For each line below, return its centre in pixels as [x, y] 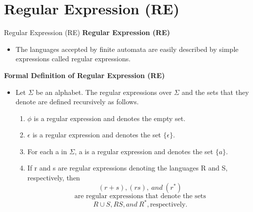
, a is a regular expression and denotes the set [144, 151]
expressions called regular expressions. [73, 59]
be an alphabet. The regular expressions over [104, 92]
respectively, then [54, 178]
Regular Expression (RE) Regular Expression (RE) [87, 32]
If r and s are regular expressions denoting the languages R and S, [127, 168]
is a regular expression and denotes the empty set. [110, 118]
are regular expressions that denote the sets [140, 196]
